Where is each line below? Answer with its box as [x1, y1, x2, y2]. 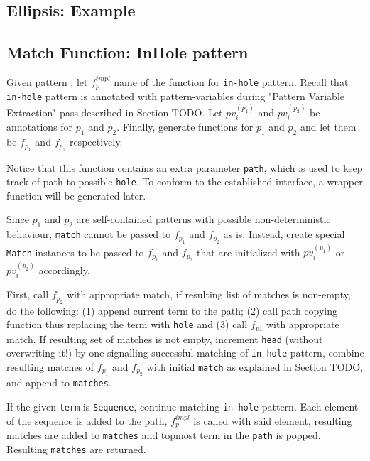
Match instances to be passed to [6, 244, 144, 259]
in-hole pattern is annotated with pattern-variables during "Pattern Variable [6, 89, 345, 104]
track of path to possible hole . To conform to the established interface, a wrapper [6, 174, 363, 189]
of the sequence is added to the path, [6, 413, 168, 428]
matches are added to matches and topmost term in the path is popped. [6, 428, 321, 443]
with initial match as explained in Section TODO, [146, 359, 364, 374]
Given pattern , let [6, 74, 88, 89]
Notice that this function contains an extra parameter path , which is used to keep [6, 160, 363, 175]
